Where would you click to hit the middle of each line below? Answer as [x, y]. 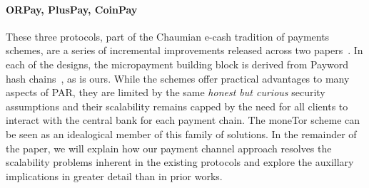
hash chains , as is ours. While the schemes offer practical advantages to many [178, 78]
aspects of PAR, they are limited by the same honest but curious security [166, 92]
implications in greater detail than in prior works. [114, 176]
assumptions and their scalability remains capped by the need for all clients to [177, 106]
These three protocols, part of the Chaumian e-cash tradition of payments [168, 36]
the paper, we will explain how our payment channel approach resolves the [169, 148]
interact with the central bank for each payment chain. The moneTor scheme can [183, 120]
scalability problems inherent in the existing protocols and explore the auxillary [180, 162]
